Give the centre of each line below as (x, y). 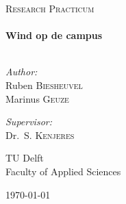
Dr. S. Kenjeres (40, 135)
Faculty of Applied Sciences (63, 171)
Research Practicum (50, 8)
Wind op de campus (54, 35)
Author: (22, 72)
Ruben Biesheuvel (44, 85)
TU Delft (25, 158)
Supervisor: (29, 122)
